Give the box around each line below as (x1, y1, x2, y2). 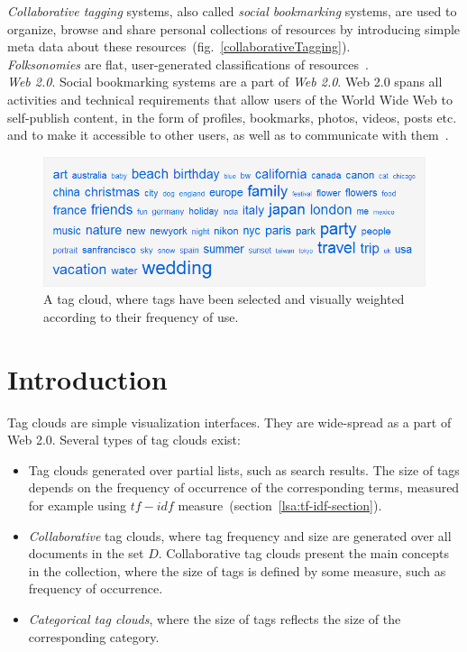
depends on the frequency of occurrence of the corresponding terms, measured (28, 478, 460, 497)
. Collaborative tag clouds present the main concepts (158, 544, 450, 563)
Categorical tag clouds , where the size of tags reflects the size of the (28, 609, 401, 628)
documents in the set (28, 544, 144, 563)
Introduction (7, 360, 168, 397)
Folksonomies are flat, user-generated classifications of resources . (7, 54, 369, 73)
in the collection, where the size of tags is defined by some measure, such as (28, 561, 446, 580)
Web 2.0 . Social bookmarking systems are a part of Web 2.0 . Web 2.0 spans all (7, 72, 443, 91)
